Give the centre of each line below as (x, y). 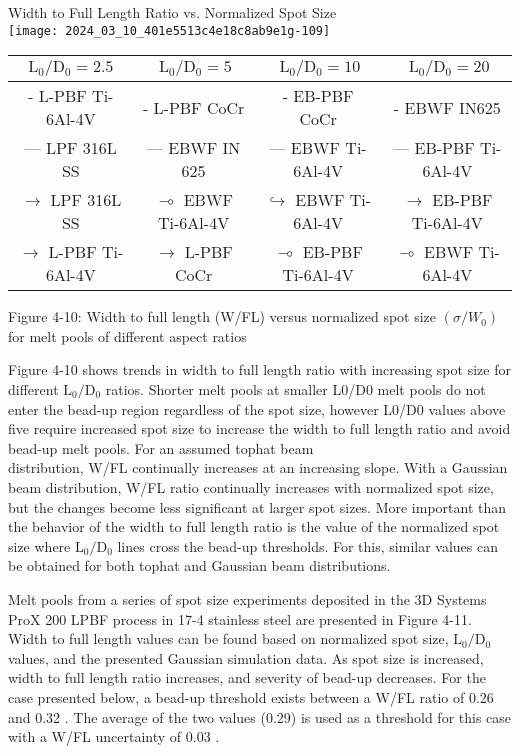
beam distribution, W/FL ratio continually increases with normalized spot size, (251, 487)
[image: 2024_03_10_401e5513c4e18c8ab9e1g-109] (169, 30)
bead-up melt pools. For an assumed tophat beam (161, 447)
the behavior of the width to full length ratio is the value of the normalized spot (254, 526)
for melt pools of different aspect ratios (127, 335)
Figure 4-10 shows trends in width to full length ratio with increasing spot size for (259, 369)
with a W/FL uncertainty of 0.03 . (114, 736)
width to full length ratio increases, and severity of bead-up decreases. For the (247, 677)
